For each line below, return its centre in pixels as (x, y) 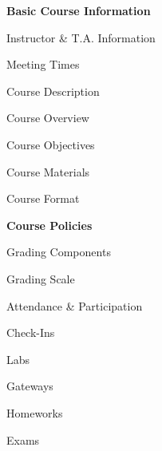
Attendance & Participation (75, 305)
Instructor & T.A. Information (81, 37)
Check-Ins (31, 332)
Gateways (30, 386)
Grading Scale (41, 278)
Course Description (53, 91)
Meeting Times (43, 64)
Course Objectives (51, 144)
